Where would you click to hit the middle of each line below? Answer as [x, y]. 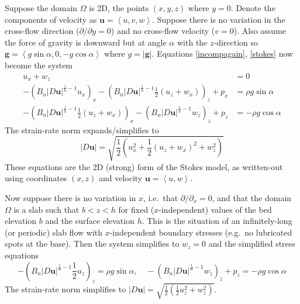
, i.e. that [161, 198]
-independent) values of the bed [215, 209]
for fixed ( [136, 209]
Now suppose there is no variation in [70, 198]
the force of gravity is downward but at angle [86, 42]
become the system [39, 65]
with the [192, 42]
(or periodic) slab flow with [54, 232]
